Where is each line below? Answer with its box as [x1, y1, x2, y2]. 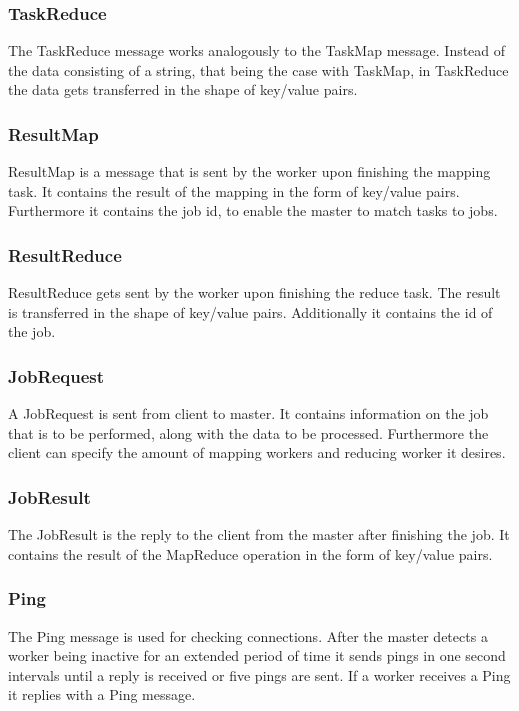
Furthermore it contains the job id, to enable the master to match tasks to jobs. [8, 200, 498, 221]
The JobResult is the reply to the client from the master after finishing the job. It [8, 524, 510, 545]
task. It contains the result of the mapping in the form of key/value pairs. [8, 180, 460, 201]
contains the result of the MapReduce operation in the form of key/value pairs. [8, 543, 493, 564]
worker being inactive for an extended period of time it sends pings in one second [8, 645, 506, 666]
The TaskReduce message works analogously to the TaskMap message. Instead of [8, 40, 506, 61]
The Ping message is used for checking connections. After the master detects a [8, 625, 488, 646]
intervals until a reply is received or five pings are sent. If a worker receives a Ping [8, 664, 511, 685]
